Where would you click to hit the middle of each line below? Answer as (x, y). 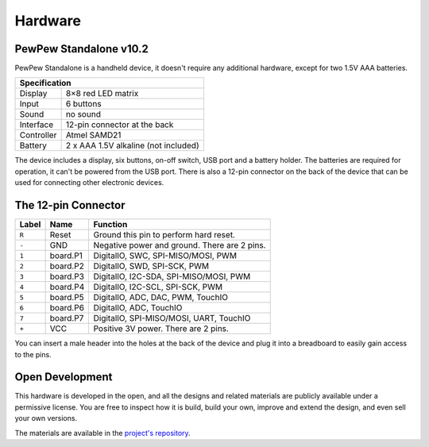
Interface (37, 125)
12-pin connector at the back (120, 125)
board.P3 (67, 276)
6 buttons (84, 104)
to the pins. (33, 354)
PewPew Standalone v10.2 (81, 49)
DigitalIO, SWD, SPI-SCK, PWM (151, 266)
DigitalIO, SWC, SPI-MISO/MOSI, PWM (165, 256)
